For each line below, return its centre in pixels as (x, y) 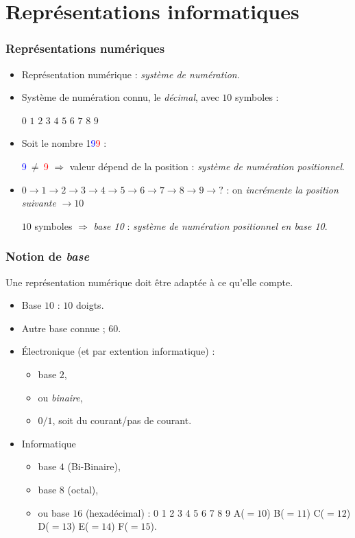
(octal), (83, 489)
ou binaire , (60, 397)
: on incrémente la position (282, 189)
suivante (39, 203)
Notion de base (48, 256)
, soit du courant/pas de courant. (122, 420)
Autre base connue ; (63, 328)
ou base (54, 512)
